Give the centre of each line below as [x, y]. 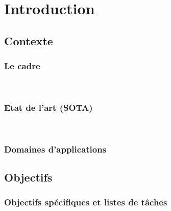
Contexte [29, 40]
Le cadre [22, 66]
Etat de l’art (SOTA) [48, 107]
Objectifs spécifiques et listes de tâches [86, 202]
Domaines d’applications [55, 149]
